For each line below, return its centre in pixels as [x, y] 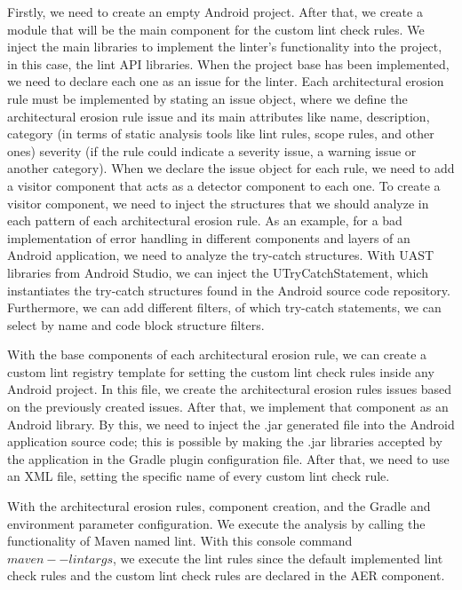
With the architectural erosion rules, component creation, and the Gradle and [219, 506]
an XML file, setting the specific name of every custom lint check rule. [199, 476]
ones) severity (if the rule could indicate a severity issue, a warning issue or [212, 150]
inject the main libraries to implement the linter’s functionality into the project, [225, 47]
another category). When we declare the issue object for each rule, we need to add [231, 168]
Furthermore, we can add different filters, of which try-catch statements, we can [224, 307]
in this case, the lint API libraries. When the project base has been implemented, [228, 63]
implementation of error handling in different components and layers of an [209, 237]
